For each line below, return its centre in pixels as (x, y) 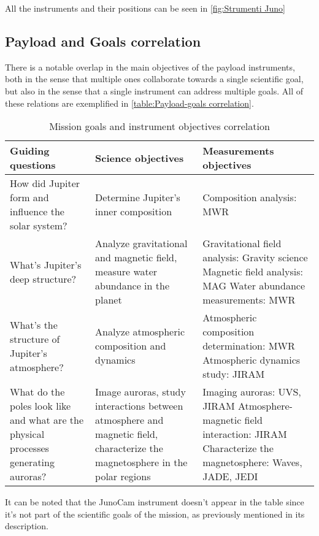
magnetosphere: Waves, (252, 462)
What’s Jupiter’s (46, 264)
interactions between (139, 406)
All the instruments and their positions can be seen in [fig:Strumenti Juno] (145, 8)
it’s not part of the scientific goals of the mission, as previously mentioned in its (155, 514)
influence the (37, 212)
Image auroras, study (140, 392)
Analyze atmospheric (140, 332)
